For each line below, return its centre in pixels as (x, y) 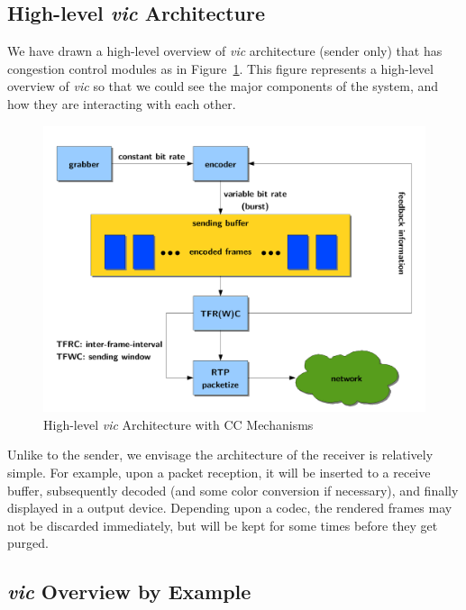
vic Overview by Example (129, 592)
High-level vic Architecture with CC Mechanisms (178, 424)
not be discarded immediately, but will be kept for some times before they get (223, 525)
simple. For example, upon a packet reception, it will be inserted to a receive (219, 472)
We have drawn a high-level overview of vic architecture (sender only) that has (225, 51)
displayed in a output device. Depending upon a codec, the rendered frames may (230, 508)
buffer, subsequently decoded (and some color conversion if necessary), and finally (233, 490)
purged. (28, 543)
